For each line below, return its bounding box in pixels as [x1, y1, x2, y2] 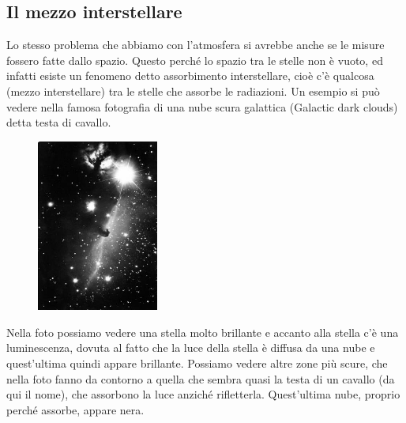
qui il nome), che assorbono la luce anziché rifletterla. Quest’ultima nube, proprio [6, 386, 400, 402]
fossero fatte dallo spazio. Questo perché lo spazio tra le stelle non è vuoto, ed [6, 51, 383, 68]
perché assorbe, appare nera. [6, 401, 145, 417]
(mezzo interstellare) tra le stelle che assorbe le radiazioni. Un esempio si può [6, 82, 380, 99]
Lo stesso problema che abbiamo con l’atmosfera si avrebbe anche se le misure [6, 36, 385, 53]
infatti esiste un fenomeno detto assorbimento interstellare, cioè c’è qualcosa [6, 67, 374, 84]
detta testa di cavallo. [6, 114, 111, 130]
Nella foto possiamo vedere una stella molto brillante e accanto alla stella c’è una [6, 323, 399, 340]
